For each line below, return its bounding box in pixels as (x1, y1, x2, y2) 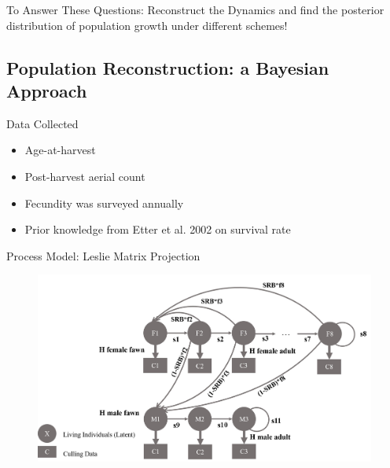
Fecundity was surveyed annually (24, 194, 184, 211)
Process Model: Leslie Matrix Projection (6, 247, 201, 263)
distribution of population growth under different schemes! (6, 17, 288, 33)
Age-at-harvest (24, 142, 96, 158)
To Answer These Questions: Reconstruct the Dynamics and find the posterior (6, 2, 384, 17)
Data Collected (6, 115, 79, 131)
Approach (6, 78, 87, 102)
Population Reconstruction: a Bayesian (6, 55, 329, 79)
